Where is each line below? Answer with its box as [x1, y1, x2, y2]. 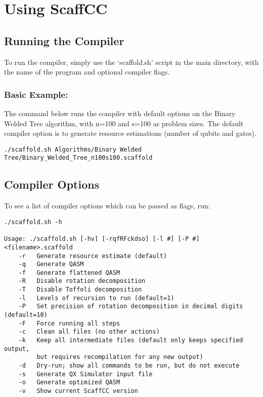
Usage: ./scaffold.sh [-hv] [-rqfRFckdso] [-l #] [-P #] [4, 235, 200, 243]
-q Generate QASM [18, 261, 84, 268]
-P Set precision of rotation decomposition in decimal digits [18, 303, 243, 310]
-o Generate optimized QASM [18, 379, 120, 386]
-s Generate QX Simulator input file [18, 370, 153, 378]
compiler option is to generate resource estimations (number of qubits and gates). [4, 128, 256, 138]
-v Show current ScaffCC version [18, 387, 138, 394]
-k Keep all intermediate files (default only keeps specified [18, 337, 243, 344]
